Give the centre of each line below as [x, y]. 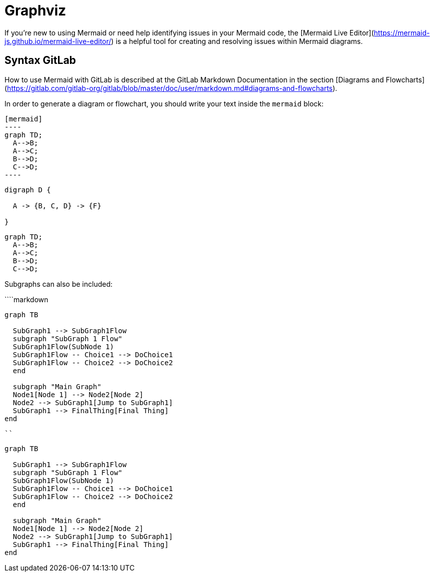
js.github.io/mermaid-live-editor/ [58, 41]
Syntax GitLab [40, 60]
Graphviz [35, 10]
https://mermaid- [402, 32]
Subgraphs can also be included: [59, 284]
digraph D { [28, 190]
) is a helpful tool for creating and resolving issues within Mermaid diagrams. [237, 41]
